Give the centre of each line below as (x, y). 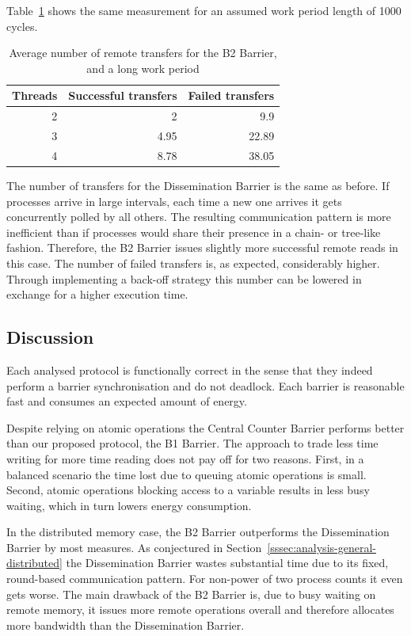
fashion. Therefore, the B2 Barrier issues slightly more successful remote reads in (202, 248)
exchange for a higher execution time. (97, 294)
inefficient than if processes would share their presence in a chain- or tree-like (194, 232)
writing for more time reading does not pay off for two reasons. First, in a (185, 458)
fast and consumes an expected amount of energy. (127, 401)
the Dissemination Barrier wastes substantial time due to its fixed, (227, 563)
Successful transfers (123, 95)
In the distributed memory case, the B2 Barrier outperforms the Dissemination (198, 532)
